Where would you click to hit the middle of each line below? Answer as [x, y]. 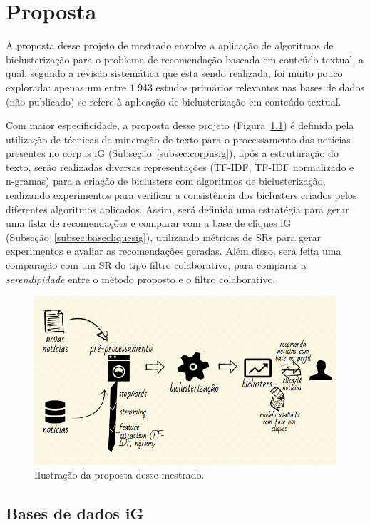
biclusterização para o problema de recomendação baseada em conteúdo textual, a [185, 59]
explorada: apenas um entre [66, 87]
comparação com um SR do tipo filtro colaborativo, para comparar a [156, 265]
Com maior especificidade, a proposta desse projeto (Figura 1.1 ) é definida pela [180, 125]
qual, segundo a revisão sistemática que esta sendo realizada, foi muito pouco [174, 73]
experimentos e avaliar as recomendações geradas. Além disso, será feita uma [174, 251]
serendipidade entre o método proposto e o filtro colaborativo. [141, 279]
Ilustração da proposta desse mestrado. [119, 475]
